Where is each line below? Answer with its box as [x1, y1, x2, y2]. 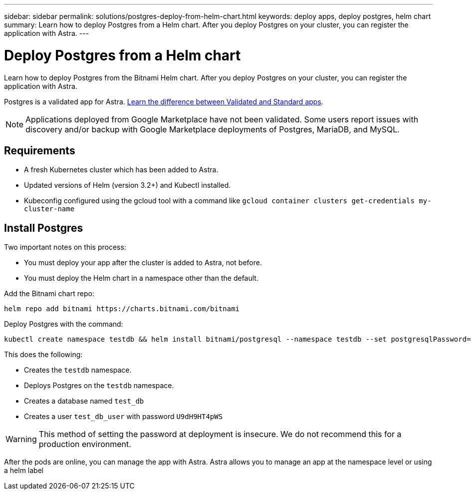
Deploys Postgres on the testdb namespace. [24, 381, 174, 390]
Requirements [4, 144, 75, 157]
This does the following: [4, 350, 83, 359]
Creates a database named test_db [24, 397, 144, 406]
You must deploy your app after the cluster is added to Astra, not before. [24, 258, 262, 267]
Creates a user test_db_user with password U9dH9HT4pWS [24, 412, 223, 421]
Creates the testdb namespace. [24, 366, 132, 375]
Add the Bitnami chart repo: [4, 289, 94, 298]
